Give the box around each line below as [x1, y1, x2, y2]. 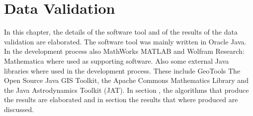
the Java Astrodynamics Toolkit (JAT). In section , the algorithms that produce [4, 84, 249, 95]
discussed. [4, 104, 34, 114]
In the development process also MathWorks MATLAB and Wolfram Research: [4, 46, 245, 56]
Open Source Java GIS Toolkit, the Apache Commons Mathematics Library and [4, 75, 249, 85]
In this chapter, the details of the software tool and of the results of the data [4, 27, 238, 37]
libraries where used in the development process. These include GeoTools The [4, 65, 241, 76]
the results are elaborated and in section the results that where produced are [4, 94, 238, 105]
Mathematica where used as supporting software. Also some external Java [4, 55, 229, 66]
